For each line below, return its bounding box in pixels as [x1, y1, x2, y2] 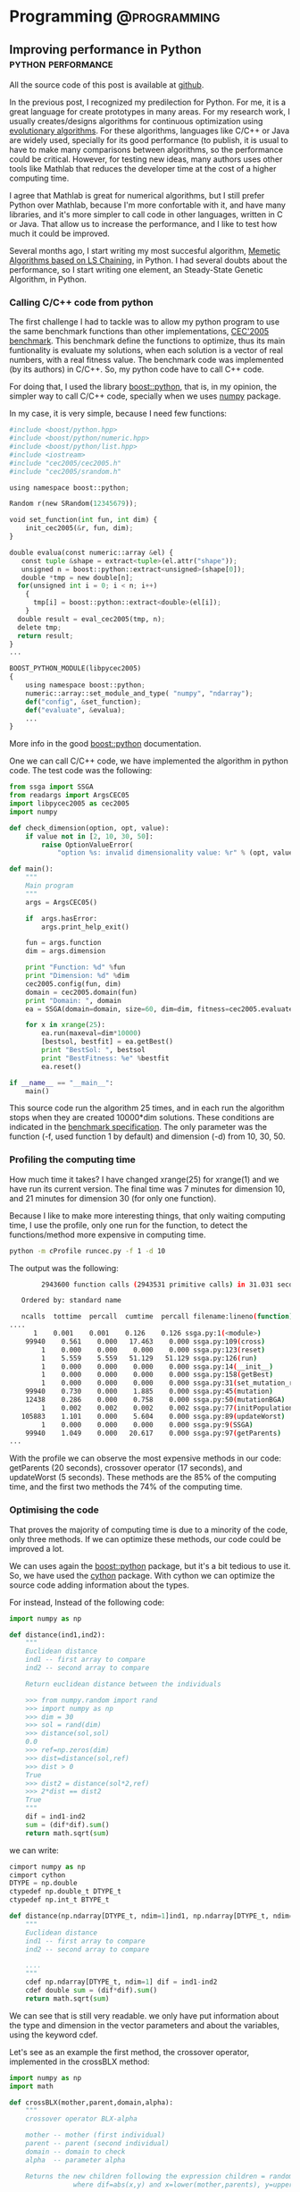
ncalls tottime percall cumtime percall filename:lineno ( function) [21, 1312, 294, 1321]
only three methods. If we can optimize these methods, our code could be [9, 1533, 281, 1544]
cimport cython [9, 1870, 66, 1879]
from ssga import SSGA [9, 782, 94, 792]
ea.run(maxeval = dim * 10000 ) [41, 1029, 142, 1038]
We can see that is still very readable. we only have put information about [9, 2010, 279, 2021]
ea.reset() [41, 1062, 82, 1071]
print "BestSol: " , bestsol [41, 1046, 146, 1055]
